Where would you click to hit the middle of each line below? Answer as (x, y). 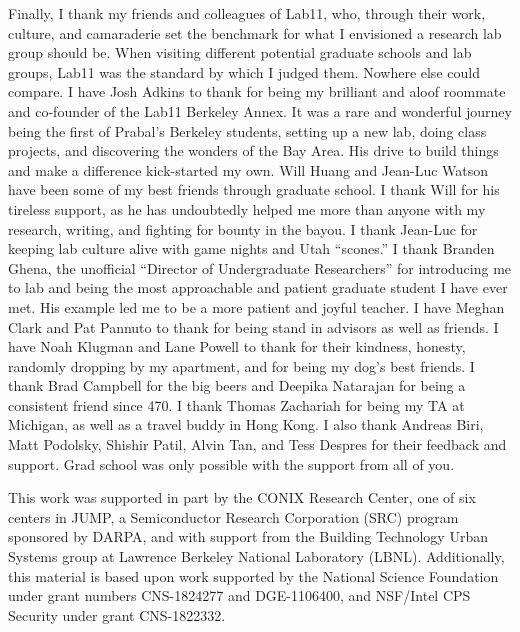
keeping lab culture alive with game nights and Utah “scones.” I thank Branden (251, 248)
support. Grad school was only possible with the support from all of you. (231, 463)
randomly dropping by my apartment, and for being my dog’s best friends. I (241, 365)
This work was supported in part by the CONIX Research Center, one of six (242, 497)
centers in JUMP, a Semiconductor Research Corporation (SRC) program (233, 516)
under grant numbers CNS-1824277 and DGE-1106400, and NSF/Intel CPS (239, 595)
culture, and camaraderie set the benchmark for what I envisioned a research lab (255, 32)
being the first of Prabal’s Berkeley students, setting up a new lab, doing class (247, 130)
